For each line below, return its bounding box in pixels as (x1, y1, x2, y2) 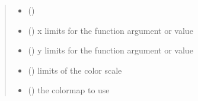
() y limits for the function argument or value (28, 44, 193, 56)
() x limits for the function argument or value (28, 24, 193, 36)
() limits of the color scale (28, 64, 122, 76)
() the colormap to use (28, 84, 110, 96)
